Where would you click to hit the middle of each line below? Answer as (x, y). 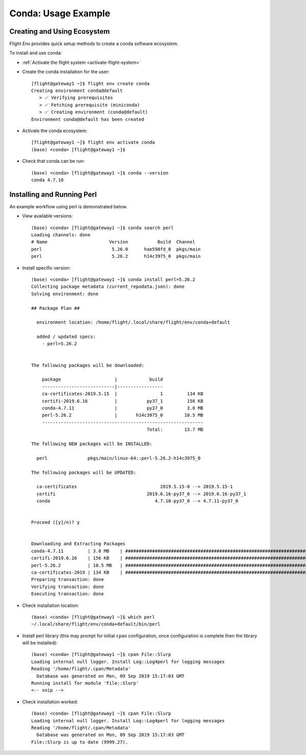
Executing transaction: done (68, 594)
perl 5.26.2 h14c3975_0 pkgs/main (116, 256)
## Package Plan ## (56, 308)
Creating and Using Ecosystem (60, 31)
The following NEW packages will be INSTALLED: (92, 444)
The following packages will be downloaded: (88, 365)
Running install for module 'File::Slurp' (85, 683)
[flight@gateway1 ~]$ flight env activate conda (93, 142)
